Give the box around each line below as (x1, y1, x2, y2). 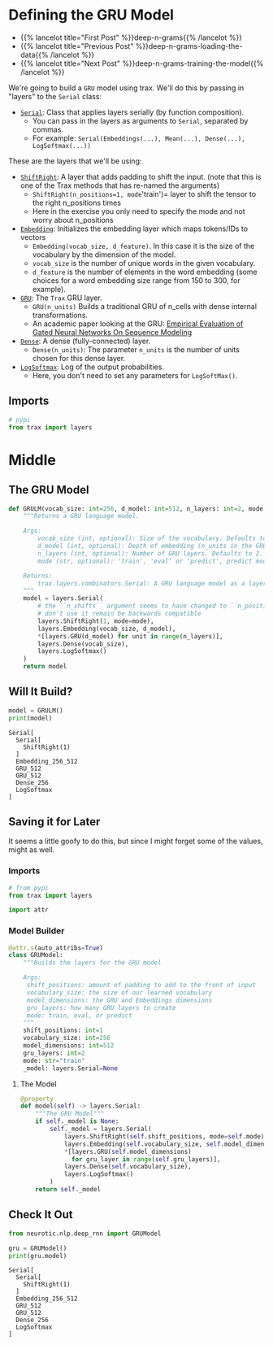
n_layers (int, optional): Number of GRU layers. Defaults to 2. (37, 549, 264, 558)
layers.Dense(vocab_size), (37, 640, 129, 648)
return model (23, 663, 67, 671)
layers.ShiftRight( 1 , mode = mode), (37, 616, 154, 625)
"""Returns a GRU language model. (23, 512, 140, 520)
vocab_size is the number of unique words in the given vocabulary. (32, 258, 256, 268)
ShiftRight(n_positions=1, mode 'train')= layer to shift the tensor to (32, 189, 257, 198)
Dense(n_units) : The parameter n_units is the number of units (32, 344, 240, 355)
